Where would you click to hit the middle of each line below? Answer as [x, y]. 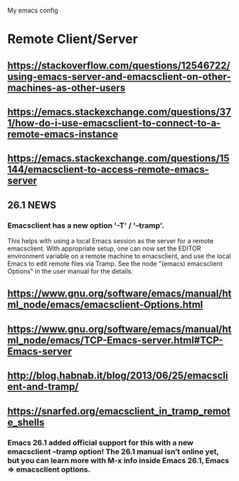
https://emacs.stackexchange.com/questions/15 [118, 159]
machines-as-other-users [67, 87]
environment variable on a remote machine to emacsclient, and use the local [119, 256]
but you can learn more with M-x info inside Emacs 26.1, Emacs [118, 460]
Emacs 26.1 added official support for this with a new [100, 442]
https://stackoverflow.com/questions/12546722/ [119, 65]
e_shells [26, 422]
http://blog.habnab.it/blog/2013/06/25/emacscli [118, 376]
